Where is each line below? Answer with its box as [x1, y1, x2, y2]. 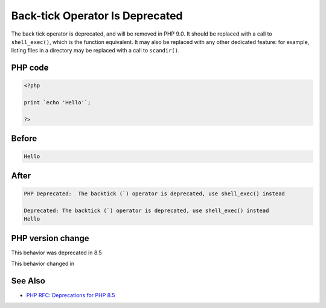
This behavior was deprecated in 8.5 [11, 249, 102, 256]
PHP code [11, 63, 49, 73]
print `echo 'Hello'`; [24, 99, 91, 106]
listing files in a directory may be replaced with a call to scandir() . [11, 47, 181, 54]
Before [11, 133, 37, 144]
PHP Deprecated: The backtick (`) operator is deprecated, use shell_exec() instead [24, 190, 285, 197]
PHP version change [11, 233, 90, 244]
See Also [11, 275, 45, 286]
